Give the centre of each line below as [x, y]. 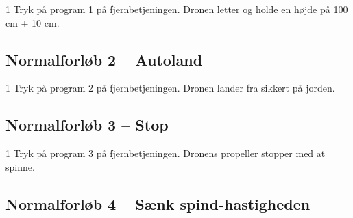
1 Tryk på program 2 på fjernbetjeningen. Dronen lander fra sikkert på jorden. [170, 88]
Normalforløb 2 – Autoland [104, 59]
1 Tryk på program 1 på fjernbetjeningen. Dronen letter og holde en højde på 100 [177, 9]
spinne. [20, 166]
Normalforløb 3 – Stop [87, 125]
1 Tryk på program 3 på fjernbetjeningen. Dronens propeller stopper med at [166, 153]
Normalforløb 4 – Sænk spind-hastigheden [158, 203]
